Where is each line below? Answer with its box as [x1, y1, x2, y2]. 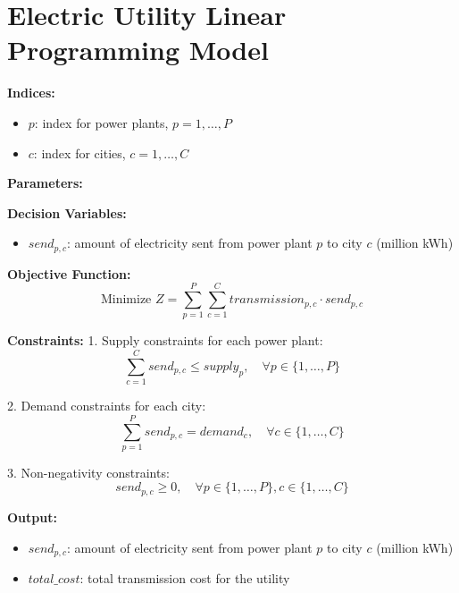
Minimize [100, 293, 152, 307]
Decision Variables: [7, 203, 127, 222]
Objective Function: [7, 264, 131, 283]
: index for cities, [33, 143, 126, 162]
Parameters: [7, 174, 83, 192]
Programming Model [7, 31, 269, 68]
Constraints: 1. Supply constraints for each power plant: [7, 331, 323, 350]
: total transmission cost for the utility [79, 568, 290, 587]
